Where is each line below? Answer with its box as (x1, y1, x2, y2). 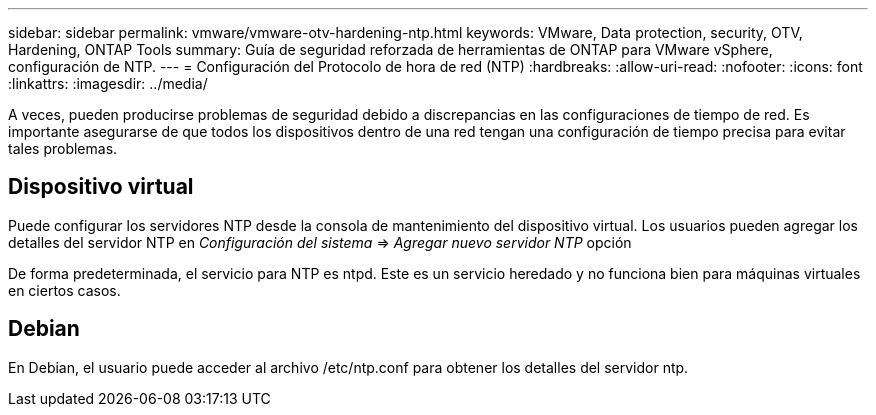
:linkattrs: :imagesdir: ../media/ (8, 75, 208, 92)
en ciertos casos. (8, 281, 121, 299)
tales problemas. (8, 140, 118, 157)
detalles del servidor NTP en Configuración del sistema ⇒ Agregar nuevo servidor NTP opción (8, 233, 632, 251)
